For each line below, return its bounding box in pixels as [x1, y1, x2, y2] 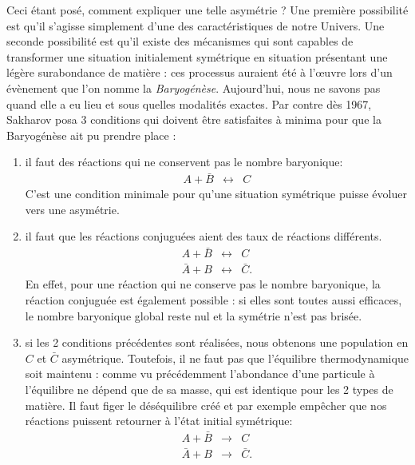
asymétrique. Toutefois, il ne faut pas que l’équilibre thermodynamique [61, 349, 409, 366]
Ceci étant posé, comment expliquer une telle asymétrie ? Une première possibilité [6, 2, 409, 18]
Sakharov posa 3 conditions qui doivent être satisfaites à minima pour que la [6, 111, 381, 128]
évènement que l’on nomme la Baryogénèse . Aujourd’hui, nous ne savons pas [6, 79, 381, 96]
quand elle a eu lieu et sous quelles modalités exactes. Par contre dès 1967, [6, 95, 372, 112]
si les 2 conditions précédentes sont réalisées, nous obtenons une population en [25, 334, 409, 351]
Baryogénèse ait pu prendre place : [6, 126, 176, 143]
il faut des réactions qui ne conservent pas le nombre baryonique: [25, 153, 343, 170]
